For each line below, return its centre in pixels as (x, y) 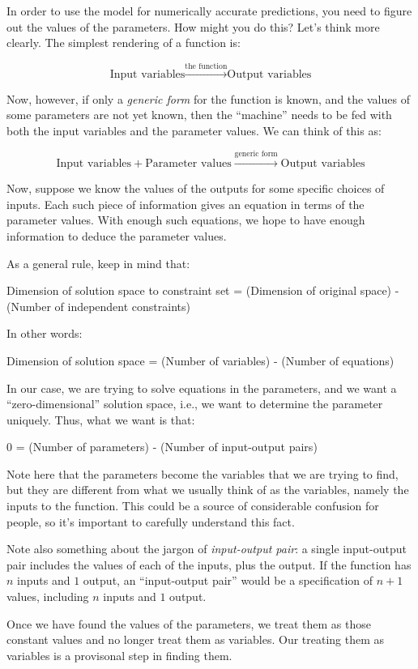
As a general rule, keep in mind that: (98, 263)
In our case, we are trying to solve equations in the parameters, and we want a (202, 388)
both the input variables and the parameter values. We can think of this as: (194, 130)
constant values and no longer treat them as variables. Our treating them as (196, 639)
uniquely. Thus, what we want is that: (101, 419)
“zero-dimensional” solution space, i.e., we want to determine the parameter (195, 404)
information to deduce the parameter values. (117, 235)
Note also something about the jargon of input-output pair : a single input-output (207, 549)
